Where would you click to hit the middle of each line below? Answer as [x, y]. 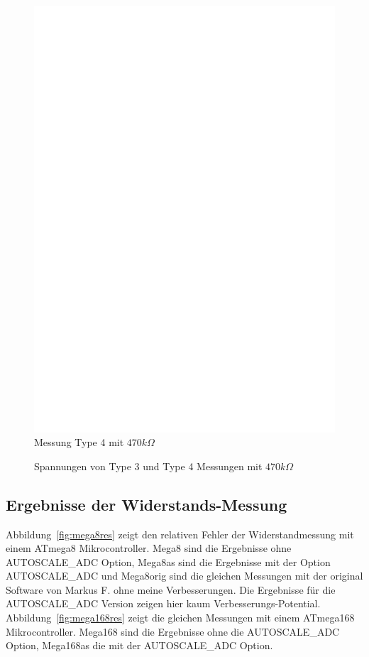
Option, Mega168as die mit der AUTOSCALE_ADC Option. [139, 645]
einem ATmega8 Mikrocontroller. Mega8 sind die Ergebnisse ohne [149, 548]
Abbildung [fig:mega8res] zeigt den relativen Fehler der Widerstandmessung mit [180, 534]
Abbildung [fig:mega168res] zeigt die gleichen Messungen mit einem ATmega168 [180, 618]
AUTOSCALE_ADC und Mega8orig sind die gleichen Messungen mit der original [184, 576]
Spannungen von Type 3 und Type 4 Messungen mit [148, 466]
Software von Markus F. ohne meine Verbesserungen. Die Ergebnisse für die [171, 589]
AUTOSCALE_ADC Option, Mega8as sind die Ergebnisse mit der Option [168, 561]
